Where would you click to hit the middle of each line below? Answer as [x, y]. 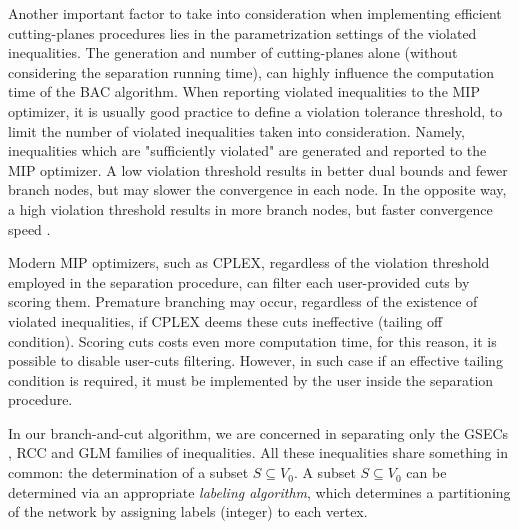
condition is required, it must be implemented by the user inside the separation [251, 379]
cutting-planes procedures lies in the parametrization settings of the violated [242, 32]
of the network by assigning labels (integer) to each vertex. [188, 511]
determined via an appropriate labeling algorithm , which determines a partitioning [259, 491]
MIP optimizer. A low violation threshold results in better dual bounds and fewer [258, 169]
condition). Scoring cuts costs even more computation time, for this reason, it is [252, 340]
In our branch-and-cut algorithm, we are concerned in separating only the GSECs [258, 432]
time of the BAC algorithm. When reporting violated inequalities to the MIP [244, 91]
